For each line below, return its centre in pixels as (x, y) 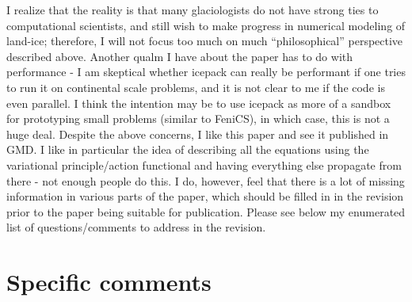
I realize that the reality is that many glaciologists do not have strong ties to (193, 10)
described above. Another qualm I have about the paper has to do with (180, 56)
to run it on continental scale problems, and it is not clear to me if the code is (196, 87)
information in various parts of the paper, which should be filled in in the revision (205, 196)
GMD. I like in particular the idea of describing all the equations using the (188, 149)
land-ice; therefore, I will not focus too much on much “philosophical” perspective (205, 41)
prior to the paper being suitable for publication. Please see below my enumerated (206, 211)
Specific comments (109, 282)
